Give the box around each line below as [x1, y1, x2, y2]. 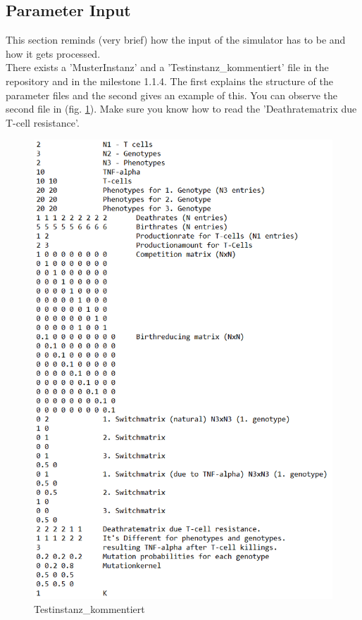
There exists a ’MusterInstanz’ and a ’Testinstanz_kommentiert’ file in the [6, 60, 329, 75]
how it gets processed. [6, 46, 101, 61]
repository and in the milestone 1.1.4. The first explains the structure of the [6, 73, 333, 88]
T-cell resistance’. [6, 115, 80, 129]
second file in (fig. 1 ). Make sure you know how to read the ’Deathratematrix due [6, 101, 357, 116]
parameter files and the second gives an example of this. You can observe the [6, 87, 338, 102]
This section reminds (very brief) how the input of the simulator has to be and [6, 32, 346, 47]
